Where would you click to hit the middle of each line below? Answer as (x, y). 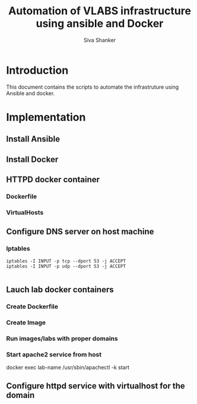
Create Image (26, 322)
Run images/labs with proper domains (62, 339)
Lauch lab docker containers (60, 289)
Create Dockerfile (32, 306)
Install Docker (32, 159)
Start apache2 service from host (54, 354)
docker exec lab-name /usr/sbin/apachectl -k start (68, 368)
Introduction (37, 70)
